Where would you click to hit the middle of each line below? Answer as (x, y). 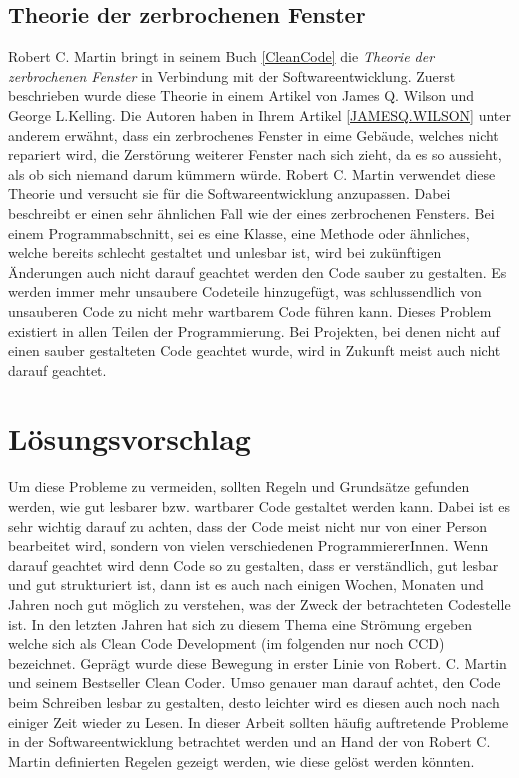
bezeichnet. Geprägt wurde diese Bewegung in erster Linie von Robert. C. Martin (257, 662)
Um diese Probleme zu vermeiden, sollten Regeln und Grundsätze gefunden (239, 486)
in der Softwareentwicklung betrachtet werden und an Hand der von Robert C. (249, 741)
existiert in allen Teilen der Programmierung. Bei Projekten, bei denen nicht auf (254, 330)
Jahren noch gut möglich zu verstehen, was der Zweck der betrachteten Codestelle (259, 603)
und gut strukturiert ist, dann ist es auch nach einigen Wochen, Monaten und (246, 584)
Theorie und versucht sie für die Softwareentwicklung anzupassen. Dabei (229, 193)
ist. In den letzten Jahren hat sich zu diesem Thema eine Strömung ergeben (240, 623)
